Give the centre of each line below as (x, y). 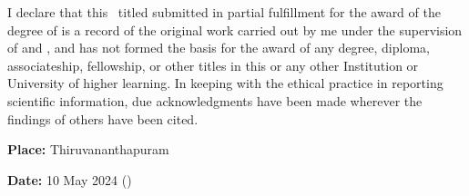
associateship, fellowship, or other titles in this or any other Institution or (213, 65)
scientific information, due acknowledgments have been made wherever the (215, 100)
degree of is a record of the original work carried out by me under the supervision (235, 29)
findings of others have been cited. (103, 118)
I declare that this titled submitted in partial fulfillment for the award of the (224, 12)
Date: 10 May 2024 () (70, 179)
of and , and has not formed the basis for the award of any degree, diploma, (219, 48)
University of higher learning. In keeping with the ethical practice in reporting (225, 83)
